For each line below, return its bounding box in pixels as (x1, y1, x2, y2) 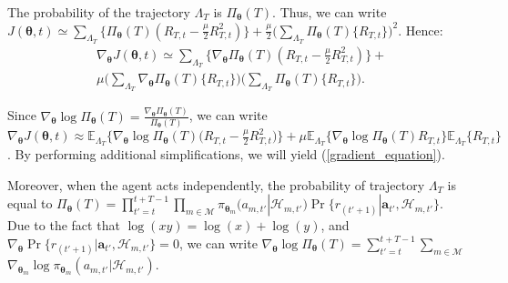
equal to (7, 194, 53, 213)
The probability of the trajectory (7, 3, 190, 21)
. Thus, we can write (272, 3, 387, 21)
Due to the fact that (7, 216, 120, 235)
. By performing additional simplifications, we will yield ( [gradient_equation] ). (7, 145, 445, 164)
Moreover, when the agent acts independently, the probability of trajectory (7, 175, 425, 194)
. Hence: (398, 20, 443, 39)
